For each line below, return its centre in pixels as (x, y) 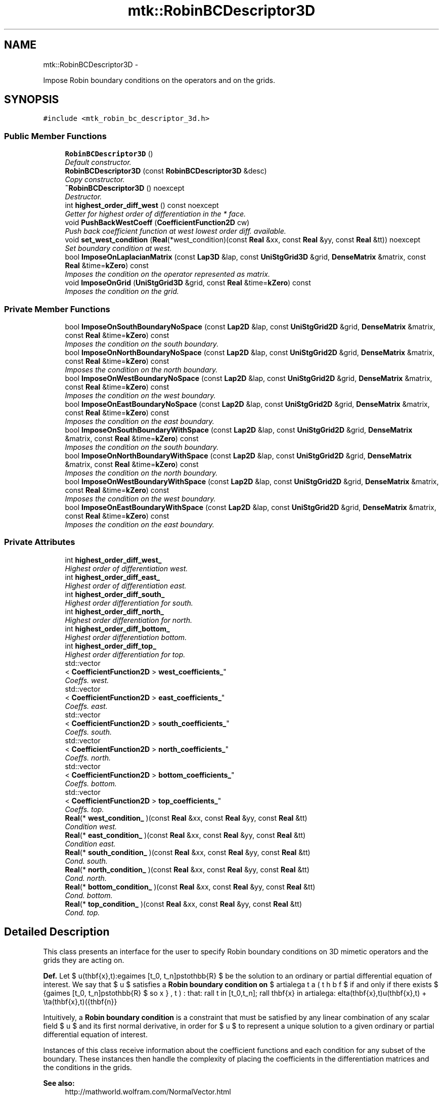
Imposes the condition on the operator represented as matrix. (167, 274)
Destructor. (83, 197)
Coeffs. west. (87, 680)
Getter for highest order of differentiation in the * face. (156, 214)
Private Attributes (40, 542)
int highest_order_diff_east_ (112, 577)
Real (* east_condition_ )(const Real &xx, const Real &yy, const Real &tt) (185, 835)
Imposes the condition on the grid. (122, 291)
